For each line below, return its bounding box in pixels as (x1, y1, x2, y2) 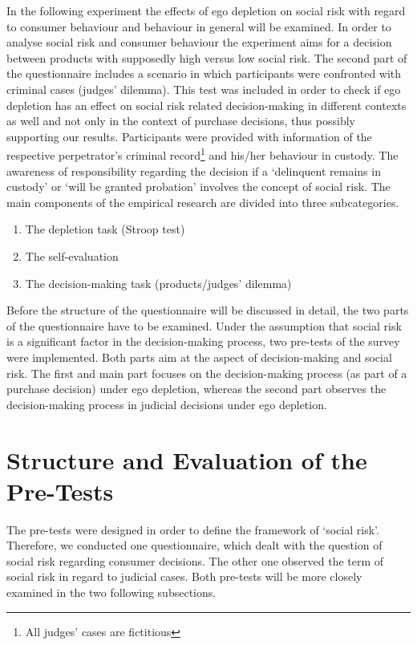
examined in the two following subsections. (6, 584, 217, 600)
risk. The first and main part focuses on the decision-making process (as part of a (6, 364, 407, 381)
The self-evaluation (25, 247, 119, 264)
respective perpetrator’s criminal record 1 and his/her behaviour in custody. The (6, 144, 399, 163)
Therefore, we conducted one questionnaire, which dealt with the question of (6, 537, 383, 554)
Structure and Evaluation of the (6, 443, 367, 476)
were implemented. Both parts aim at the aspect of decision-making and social (6, 348, 392, 365)
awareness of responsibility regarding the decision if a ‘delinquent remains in (6, 162, 381, 179)
